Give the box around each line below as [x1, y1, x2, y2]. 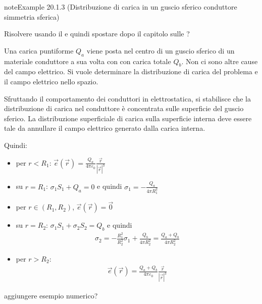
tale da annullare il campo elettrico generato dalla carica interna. [4, 123, 205, 133]
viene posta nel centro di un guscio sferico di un [86, 45, 235, 56]
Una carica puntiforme [4, 45, 74, 56]
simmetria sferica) [4, 11, 60, 22]
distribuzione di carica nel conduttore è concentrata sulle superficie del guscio [4, 103, 244, 114]
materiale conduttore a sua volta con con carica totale [4, 56, 171, 66]
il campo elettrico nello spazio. [4, 76, 98, 86]
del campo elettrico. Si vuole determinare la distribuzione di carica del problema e [4, 66, 258, 77]
